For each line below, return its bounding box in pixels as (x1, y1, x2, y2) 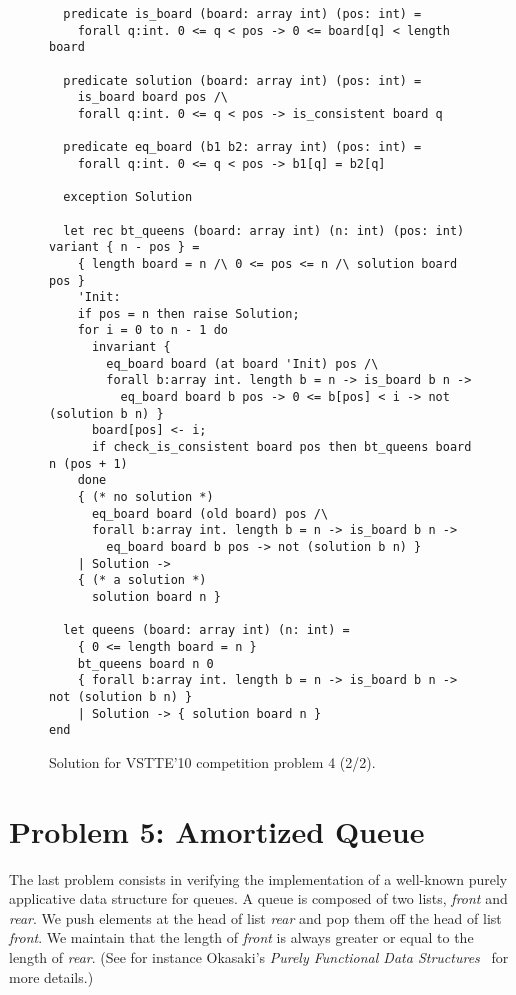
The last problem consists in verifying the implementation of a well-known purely (9, 868, 508, 889)
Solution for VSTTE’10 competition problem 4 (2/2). (49, 751, 376, 772)
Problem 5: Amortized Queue (9, 810, 425, 851)
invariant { (91, 340, 171, 355)
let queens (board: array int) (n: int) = (63, 623, 350, 638)
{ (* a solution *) (77, 573, 207, 588)
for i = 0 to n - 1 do (77, 323, 228, 338)
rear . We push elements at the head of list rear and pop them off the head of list (9, 907, 502, 928)
